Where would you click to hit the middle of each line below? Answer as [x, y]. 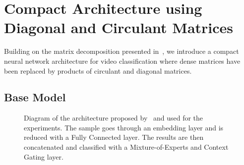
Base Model [35, 97]
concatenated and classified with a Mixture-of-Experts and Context [126, 147]
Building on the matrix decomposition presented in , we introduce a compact [122, 51]
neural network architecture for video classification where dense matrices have [122, 61]
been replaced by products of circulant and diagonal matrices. [98, 70]
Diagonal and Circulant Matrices [119, 27]
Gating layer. [44, 156]
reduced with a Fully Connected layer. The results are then [114, 137]
